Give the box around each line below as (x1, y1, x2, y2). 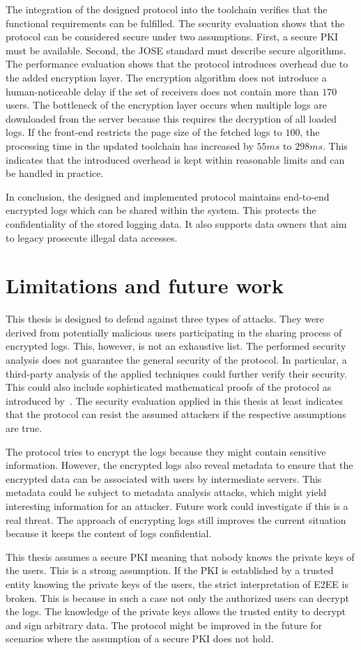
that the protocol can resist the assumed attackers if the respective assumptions (6, 407, 346, 421)
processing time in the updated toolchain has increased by (6, 138, 254, 153)
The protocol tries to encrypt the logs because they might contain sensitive (6, 444, 326, 458)
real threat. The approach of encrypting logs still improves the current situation (6, 512, 346, 527)
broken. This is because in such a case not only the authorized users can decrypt (6, 590, 349, 605)
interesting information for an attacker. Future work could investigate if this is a (6, 498, 348, 513)
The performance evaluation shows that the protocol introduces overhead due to (6, 56, 348, 71)
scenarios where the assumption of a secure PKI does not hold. (6, 631, 274, 646)
